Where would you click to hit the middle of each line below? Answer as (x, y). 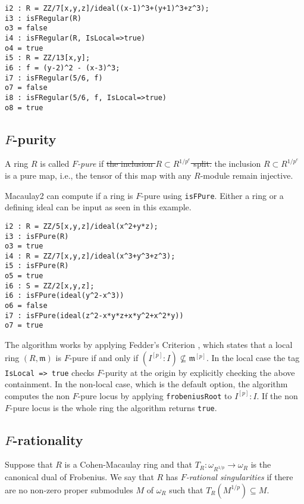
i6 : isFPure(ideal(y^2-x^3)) (65, 296)
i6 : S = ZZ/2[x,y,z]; (50, 286)
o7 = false (26, 88)
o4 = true (24, 48)
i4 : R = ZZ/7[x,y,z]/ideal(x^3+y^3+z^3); (90, 256)
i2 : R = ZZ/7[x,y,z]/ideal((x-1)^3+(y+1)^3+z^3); (107, 8)
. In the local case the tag (253, 357)
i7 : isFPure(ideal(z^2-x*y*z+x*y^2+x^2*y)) (94, 315)
